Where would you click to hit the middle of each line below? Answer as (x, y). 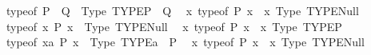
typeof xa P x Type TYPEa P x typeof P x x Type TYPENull (185, 42)
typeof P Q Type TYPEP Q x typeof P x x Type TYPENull (182, 10)
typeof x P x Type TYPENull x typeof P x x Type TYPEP (174, 26)
